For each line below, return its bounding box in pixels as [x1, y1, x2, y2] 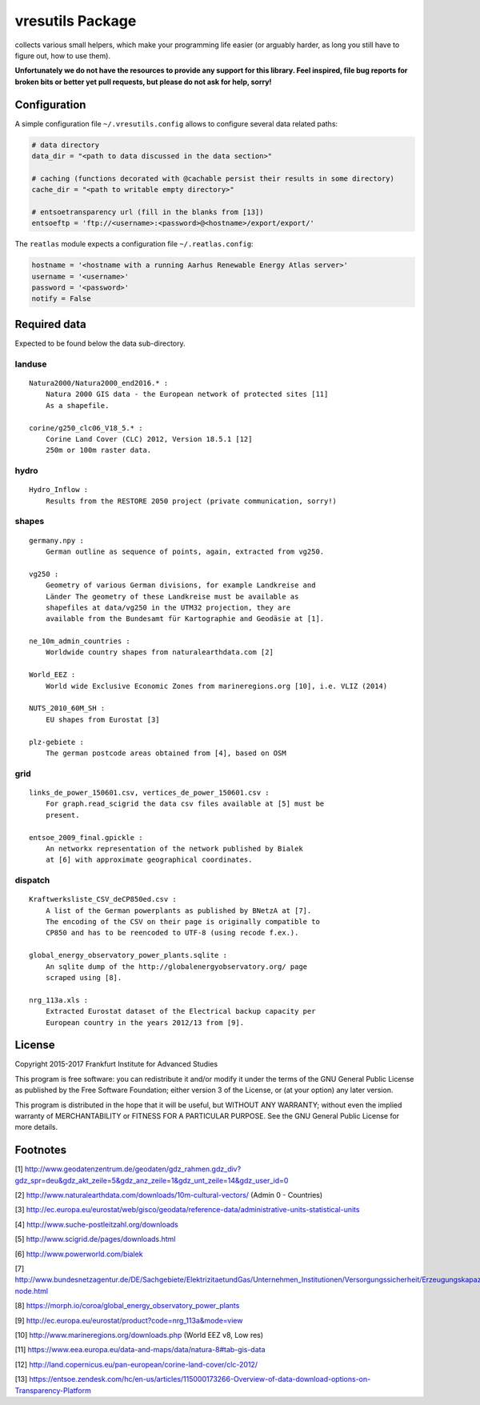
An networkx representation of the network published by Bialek [45, 844, 303, 853]
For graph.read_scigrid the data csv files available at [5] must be [45, 799, 325, 808]
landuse [14, 358, 47, 370]
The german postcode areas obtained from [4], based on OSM [45, 749, 287, 758]
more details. [14, 1123, 58, 1132]
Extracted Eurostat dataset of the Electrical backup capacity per [45, 1007, 316, 1016]
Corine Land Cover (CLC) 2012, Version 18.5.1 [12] [45, 434, 253, 443]
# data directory [31, 140, 100, 150]
